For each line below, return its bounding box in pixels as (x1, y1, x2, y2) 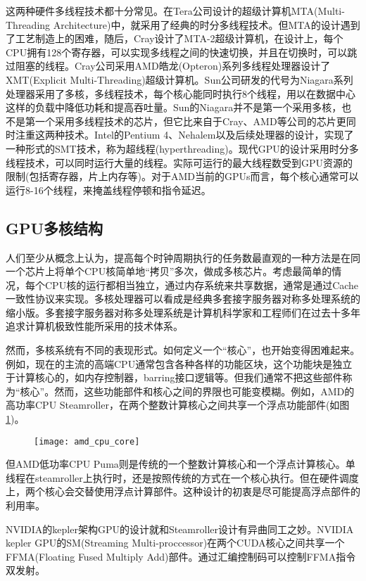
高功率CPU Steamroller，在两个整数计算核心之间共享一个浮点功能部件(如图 (6, 397, 350, 412)
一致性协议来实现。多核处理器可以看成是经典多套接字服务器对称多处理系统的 (6, 291, 360, 306)
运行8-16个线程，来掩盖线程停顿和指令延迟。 (6, 182, 211, 197)
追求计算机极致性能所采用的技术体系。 (6, 319, 183, 333)
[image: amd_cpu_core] (34, 436, 140, 447)
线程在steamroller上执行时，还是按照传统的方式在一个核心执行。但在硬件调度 (6, 470, 359, 485)
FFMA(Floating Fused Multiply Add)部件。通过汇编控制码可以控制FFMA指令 (6, 549, 356, 563)
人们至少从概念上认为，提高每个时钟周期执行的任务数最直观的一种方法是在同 (6, 250, 360, 264)
